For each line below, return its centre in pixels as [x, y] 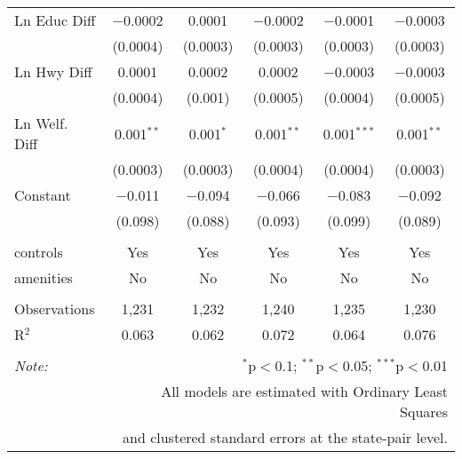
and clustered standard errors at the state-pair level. [285, 437]
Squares [424, 412]
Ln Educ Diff [55, 20]
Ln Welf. [41, 123]
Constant [43, 195]
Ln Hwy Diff [53, 71]
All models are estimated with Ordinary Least [304, 391]
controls [39, 252]
